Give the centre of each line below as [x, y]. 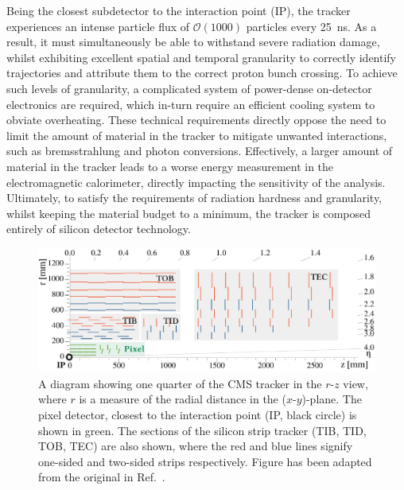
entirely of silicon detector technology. [99, 229]
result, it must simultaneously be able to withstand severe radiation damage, [193, 42]
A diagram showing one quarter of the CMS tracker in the [180, 383]
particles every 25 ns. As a [311, 26]
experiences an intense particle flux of [98, 26]
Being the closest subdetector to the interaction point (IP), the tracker [179, 10]
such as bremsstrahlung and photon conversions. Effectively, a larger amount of [200, 151]
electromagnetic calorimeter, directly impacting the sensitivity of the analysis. [196, 182]
